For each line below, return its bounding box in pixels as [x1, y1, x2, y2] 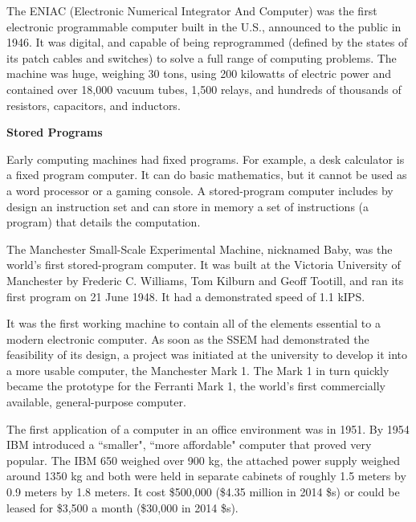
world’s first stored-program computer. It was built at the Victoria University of [6, 256, 401, 273]
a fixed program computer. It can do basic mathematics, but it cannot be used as [6, 166, 407, 183]
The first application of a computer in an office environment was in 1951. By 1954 [6, 420, 410, 437]
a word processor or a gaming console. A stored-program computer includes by [6, 181, 394, 198]
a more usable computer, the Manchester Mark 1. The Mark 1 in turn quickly [6, 361, 389, 378]
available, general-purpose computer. [6, 394, 186, 410]
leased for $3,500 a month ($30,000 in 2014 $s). [6, 499, 239, 516]
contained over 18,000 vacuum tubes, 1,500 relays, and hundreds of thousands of [6, 80, 402, 97]
